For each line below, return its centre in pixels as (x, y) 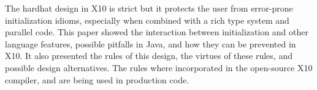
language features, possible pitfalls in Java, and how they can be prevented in (151, 43)
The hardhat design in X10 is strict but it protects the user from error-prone (149, 8)
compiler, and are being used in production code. (97, 79)
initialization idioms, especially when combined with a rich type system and (147, 20)
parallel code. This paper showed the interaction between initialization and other (157, 32)
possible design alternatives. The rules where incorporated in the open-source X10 (159, 67)
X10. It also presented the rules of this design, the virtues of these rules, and (149, 56)
